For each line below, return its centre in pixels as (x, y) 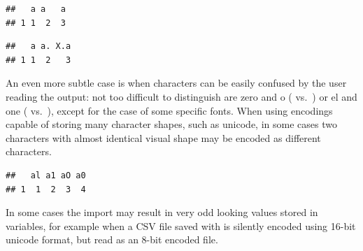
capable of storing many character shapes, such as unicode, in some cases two (171, 124)
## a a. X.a (38, 46)
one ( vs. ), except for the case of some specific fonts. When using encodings (169, 110)
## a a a (36, 9)
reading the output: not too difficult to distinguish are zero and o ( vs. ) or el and (181, 96)
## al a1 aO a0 (46, 175)
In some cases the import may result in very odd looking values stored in (162, 212)
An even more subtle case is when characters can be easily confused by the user (176, 83)
